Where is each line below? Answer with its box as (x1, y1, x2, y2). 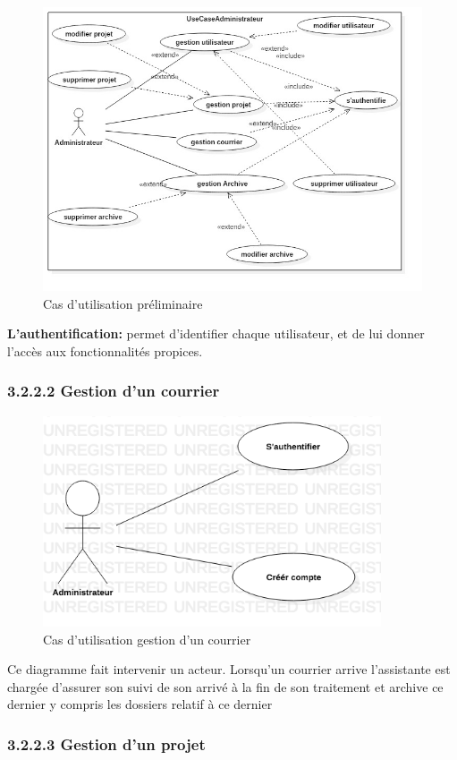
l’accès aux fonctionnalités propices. (7, 341, 203, 360)
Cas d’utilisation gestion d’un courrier (43, 629, 251, 648)
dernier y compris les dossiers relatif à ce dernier (7, 695, 273, 713)
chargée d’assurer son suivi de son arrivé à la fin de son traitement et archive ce (7, 677, 444, 696)
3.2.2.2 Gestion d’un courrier (7, 380, 220, 402)
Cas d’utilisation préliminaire (43, 294, 203, 312)
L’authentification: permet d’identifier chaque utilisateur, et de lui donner (7, 324, 425, 343)
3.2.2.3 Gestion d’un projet (7, 732, 206, 755)
